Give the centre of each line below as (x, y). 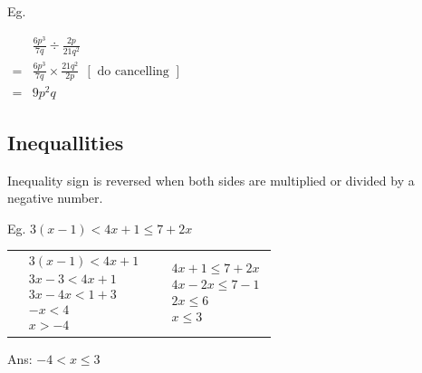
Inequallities (66, 142)
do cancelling (133, 71)
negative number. (55, 198)
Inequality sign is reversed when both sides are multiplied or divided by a (211, 180)
